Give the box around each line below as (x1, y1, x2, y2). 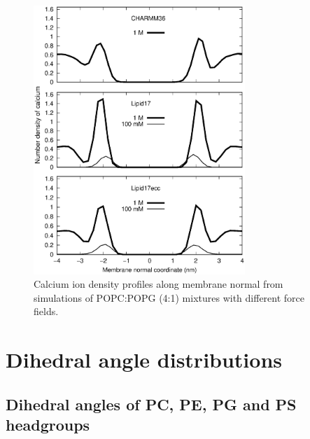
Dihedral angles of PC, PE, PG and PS (6, 393, 297, 414)
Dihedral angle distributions (6, 345, 282, 374)
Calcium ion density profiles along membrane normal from (34, 277, 283, 291)
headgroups (6, 414, 90, 435)
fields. (34, 304, 59, 319)
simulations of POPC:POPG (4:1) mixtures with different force (34, 290, 305, 305)
